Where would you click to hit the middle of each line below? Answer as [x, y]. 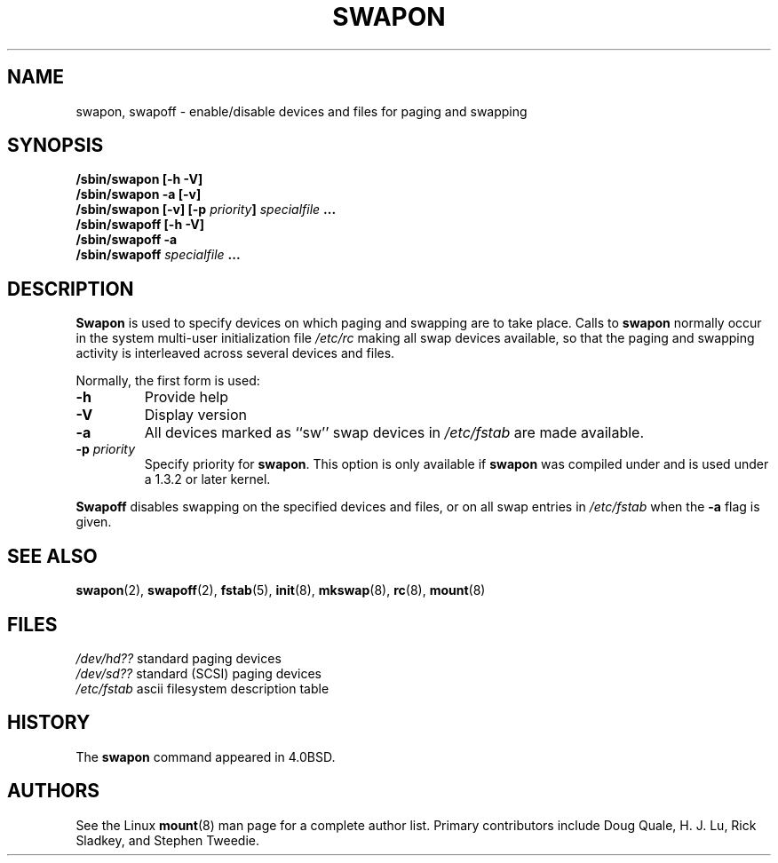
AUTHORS [54, 791]
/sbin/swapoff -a [127, 240]
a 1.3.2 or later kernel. [207, 479]
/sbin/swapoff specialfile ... [158, 255]
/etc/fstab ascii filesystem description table [202, 688]
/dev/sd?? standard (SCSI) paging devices [199, 673]
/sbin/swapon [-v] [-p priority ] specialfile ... [206, 210]
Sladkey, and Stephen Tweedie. [167, 840]
